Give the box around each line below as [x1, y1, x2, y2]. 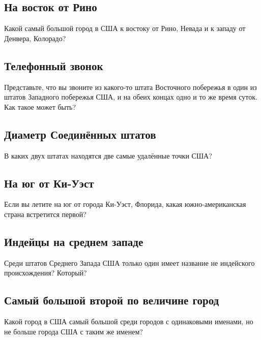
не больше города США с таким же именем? [4, 326, 143, 336]
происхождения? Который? [4, 267, 87, 278]
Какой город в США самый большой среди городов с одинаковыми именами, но [4, 316, 253, 327]
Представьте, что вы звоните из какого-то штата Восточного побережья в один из [4, 81, 257, 92]
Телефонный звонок [4, 57, 103, 73]
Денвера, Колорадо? [4, 33, 66, 43]
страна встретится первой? [4, 208, 86, 219]
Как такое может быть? [4, 101, 76, 112]
